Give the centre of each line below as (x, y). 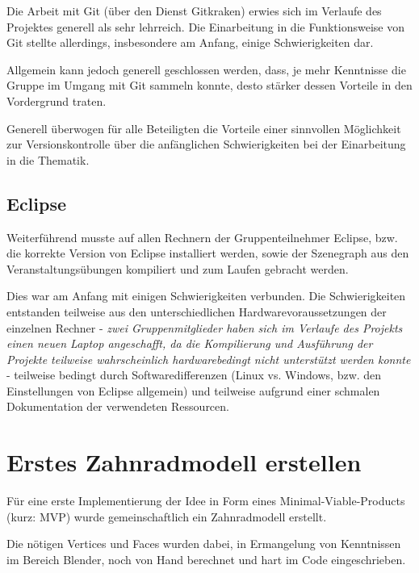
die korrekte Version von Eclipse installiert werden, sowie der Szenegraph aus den (208, 253)
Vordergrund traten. (57, 100)
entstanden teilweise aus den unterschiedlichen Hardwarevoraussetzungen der (197, 311)
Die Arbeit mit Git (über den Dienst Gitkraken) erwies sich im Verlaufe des (194, 10)
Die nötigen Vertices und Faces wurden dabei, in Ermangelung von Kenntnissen (204, 544)
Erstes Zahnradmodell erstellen (184, 462)
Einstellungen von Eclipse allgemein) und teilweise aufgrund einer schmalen (193, 390)
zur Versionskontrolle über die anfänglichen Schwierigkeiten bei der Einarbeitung (206, 144)
